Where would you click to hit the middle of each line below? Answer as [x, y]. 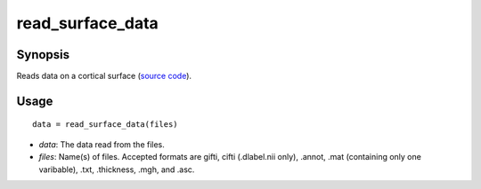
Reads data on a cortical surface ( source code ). [104, 76]
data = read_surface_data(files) [105, 125]
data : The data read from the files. [102, 144]
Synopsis [43, 55]
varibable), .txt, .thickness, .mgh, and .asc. [117, 169]
